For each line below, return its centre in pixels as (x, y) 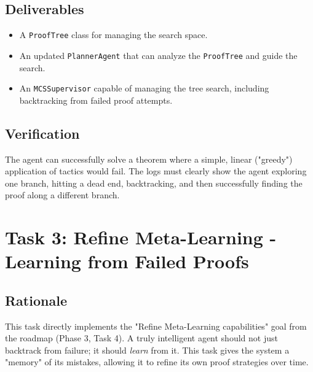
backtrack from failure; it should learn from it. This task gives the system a (147, 350)
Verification (42, 133)
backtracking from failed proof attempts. (96, 100)
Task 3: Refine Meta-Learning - (141, 237)
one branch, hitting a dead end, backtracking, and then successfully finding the (154, 183)
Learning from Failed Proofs (127, 261)
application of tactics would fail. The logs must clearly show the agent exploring (156, 171)
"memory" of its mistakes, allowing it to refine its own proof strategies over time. (157, 362)
